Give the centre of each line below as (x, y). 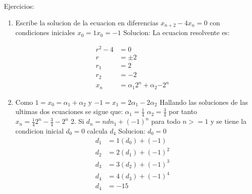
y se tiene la (228, 121)
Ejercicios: (19, 6)
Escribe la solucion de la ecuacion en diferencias (87, 22)
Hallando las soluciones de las (204, 102)
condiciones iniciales (45, 32)
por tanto (183, 111)
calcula (97, 130)
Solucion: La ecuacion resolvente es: (176, 32)
